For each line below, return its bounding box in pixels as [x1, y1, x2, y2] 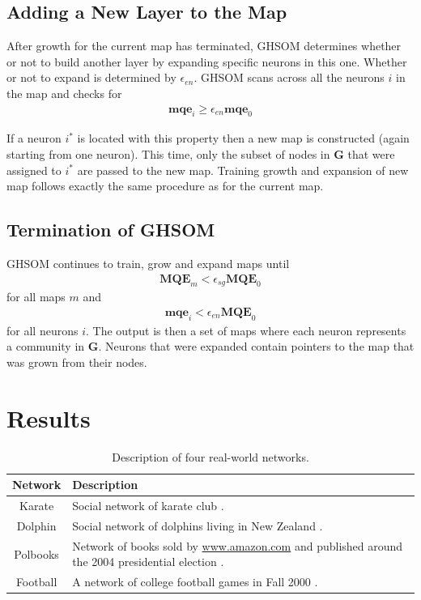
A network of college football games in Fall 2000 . [72, 573, 318, 590]
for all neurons [6, 321, 79, 338]
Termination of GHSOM [6, 217, 215, 242]
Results [6, 401, 91, 434]
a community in [6, 338, 85, 355]
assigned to [6, 161, 62, 178]
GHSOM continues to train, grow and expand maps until [6, 254, 290, 271]
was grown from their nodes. [6, 354, 147, 371]
